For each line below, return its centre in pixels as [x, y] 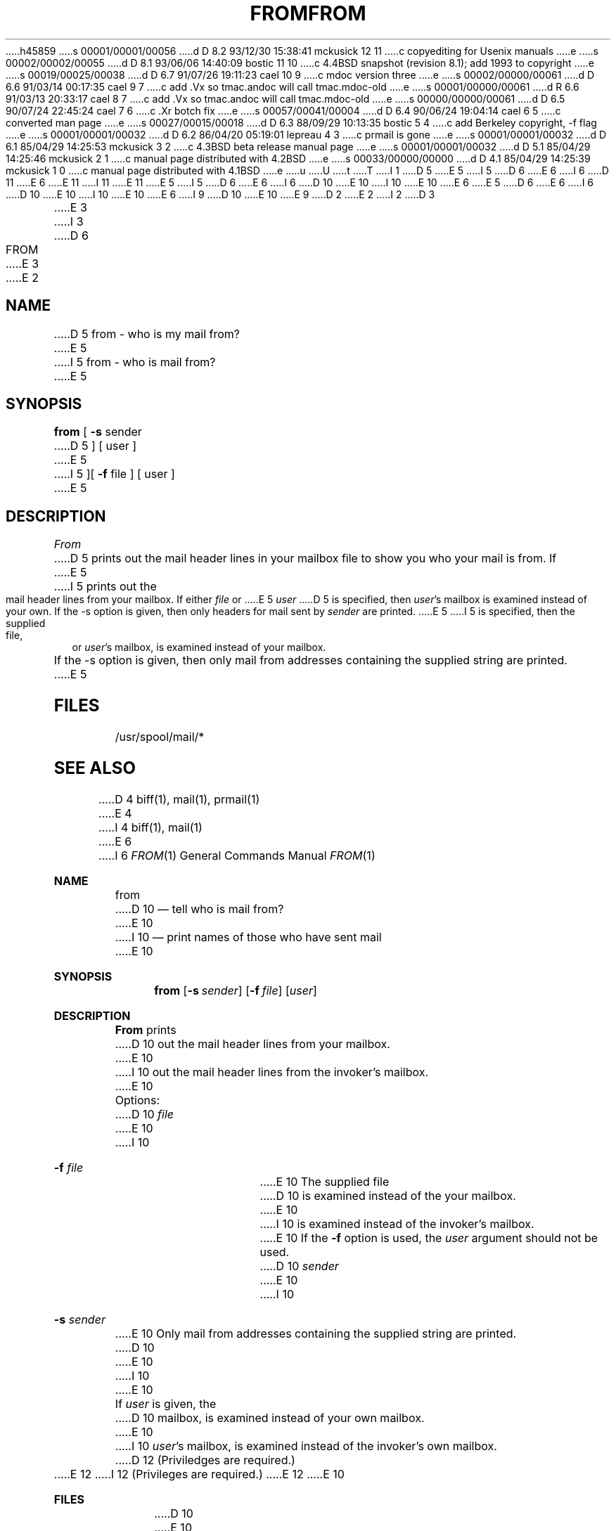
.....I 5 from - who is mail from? [135, 362]
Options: [137, 1100]
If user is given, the [166, 1403]
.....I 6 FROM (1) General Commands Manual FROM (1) [237, 855]
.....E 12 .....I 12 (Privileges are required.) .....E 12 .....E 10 [199, 1474]
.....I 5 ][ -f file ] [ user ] [114, 474]
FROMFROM [308, 13]
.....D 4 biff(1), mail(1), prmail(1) [179, 799]
